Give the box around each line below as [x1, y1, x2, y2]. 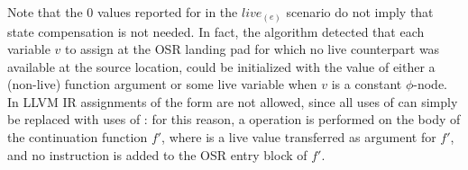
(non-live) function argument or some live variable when [7, 75, 317, 94]
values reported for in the [96, 3, 238, 21]
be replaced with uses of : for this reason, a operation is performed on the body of [7, 110, 461, 129]
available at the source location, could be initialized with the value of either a [7, 57, 436, 76]
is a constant [331, 75, 402, 94]
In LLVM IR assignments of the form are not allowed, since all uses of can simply [7, 92, 458, 111]
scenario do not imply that [286, 3, 434, 21]
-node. [413, 75, 447, 94]
